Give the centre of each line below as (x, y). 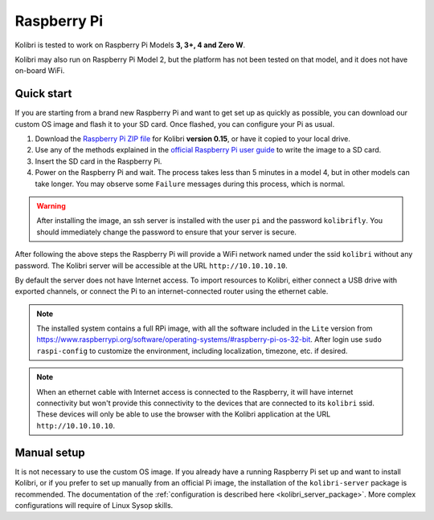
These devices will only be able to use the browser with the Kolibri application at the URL (184, 414)
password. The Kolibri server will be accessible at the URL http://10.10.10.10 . (151, 266)
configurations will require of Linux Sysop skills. (94, 505)
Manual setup (50, 452)
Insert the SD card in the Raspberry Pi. (98, 161)
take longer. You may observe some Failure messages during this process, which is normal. (190, 184)
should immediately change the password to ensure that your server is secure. (167, 232)
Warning (51, 205)
